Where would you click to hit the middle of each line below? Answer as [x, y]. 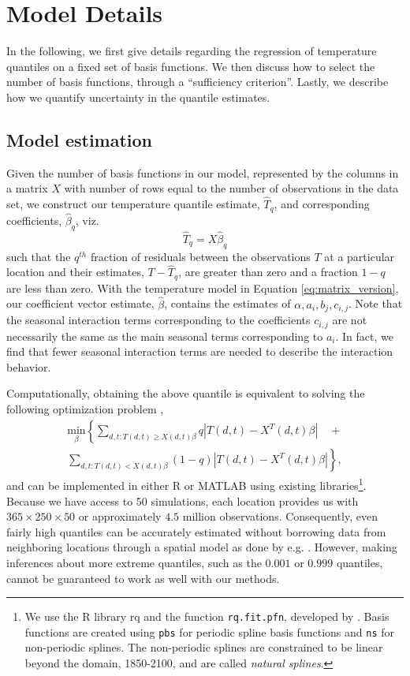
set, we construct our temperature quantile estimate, [133, 204]
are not [350, 320]
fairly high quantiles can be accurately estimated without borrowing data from [196, 531]
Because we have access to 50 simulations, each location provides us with [183, 500]
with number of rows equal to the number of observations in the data [231, 188]
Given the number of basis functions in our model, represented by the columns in [203, 172]
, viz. [87, 220]
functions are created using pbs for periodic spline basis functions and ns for [209, 631]
